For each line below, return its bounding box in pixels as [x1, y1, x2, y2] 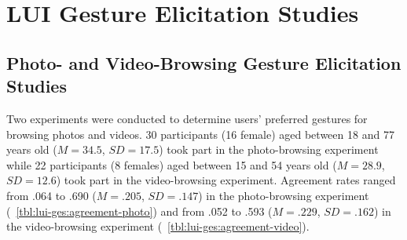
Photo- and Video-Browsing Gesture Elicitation [6, 50, 401, 75]
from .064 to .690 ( [6, 187, 97, 203]
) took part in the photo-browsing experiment [159, 141, 379, 158]
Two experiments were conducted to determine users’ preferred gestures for [6, 110, 368, 126]
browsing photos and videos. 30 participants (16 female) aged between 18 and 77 [6, 125, 394, 142]
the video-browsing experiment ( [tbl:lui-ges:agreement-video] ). [6, 218, 310, 235]
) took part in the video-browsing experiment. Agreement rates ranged [56, 172, 396, 188]
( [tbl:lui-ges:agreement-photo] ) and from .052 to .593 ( [6, 202, 273, 219]
